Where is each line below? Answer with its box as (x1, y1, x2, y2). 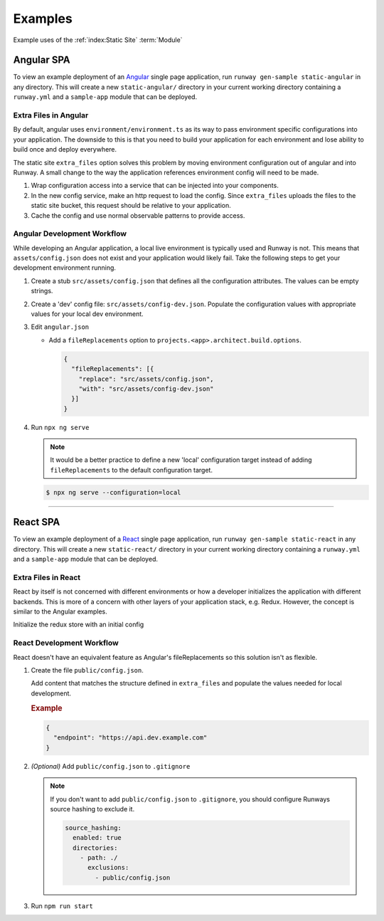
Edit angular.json (31, 322, 90, 331)
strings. (31, 287, 53, 295)
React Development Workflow (13, 638, 119, 648)
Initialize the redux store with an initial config (13, 620, 144, 629)
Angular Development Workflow (13, 228, 127, 238)
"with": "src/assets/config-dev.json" (78, 384, 214, 393)
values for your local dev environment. (31, 310, 144, 318)
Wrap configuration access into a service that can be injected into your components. (31, 181, 279, 190)
